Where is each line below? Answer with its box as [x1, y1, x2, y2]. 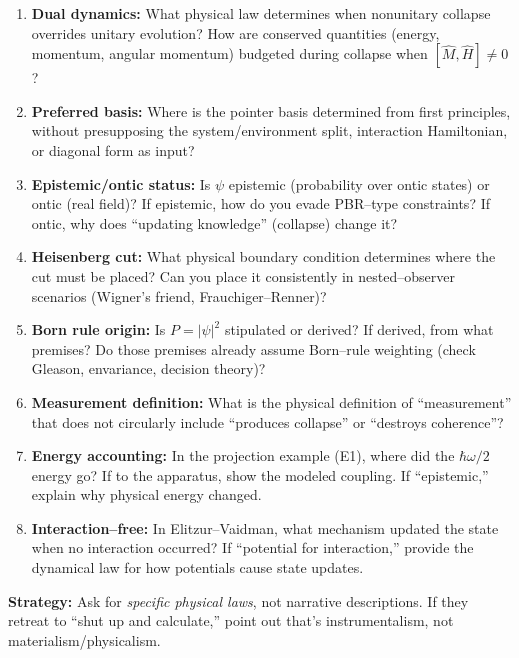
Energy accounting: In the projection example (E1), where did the [31, 445, 455, 466]
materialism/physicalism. [8, 629, 161, 650]
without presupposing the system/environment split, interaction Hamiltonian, [31, 120, 508, 141]
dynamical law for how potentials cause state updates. [31, 557, 364, 578]
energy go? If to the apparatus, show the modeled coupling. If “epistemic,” [31, 464, 489, 485]
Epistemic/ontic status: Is [31, 173, 211, 194]
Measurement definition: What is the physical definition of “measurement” [31, 391, 512, 412]
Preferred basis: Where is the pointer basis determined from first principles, [31, 100, 511, 121]
